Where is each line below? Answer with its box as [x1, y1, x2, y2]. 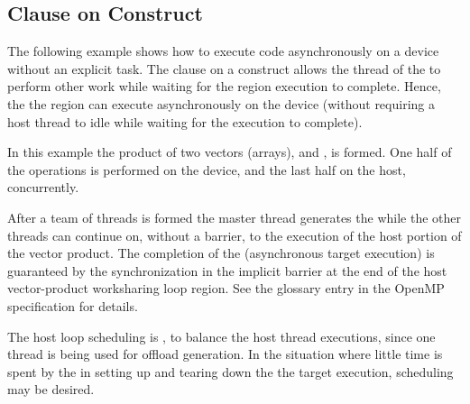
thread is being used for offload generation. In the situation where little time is [7, 344, 443, 363]
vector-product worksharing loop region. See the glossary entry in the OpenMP [7, 279, 445, 298]
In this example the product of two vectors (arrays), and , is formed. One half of [7, 142, 452, 161]
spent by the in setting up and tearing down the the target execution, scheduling [7, 362, 454, 381]
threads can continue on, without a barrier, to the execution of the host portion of [7, 225, 462, 244]
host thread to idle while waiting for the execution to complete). [7, 112, 363, 131]
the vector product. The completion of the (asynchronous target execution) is [7, 243, 435, 262]
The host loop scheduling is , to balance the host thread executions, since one [7, 326, 436, 345]
